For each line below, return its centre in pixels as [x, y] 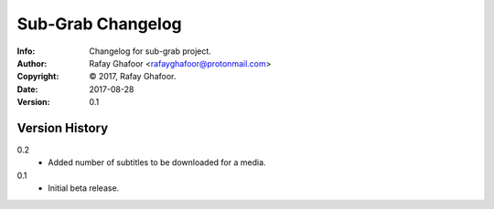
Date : [27, 89]
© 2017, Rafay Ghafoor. [133, 77]
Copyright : [38, 77]
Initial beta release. [84, 188]
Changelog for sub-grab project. [150, 51]
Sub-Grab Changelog [99, 24]
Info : [26, 51]
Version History [63, 128]
